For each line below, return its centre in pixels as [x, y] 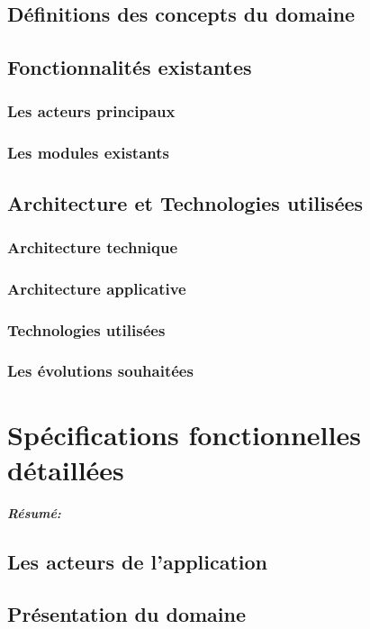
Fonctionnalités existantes [130, 67]
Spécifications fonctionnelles [184, 434]
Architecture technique [93, 246]
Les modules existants [89, 153]
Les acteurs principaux [91, 111]
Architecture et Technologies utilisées [185, 202]
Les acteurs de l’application [138, 561]
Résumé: [34, 512]
